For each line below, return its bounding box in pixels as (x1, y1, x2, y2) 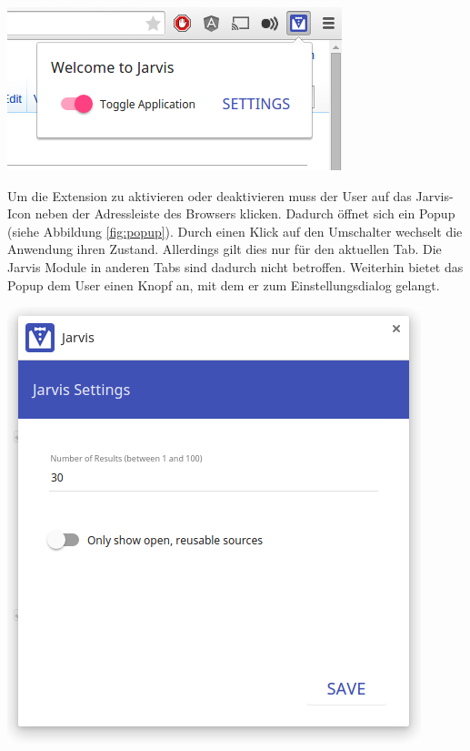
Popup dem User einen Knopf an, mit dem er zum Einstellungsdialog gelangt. (7, 275, 440, 294)
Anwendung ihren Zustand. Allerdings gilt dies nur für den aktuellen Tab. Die (7, 239, 442, 259)
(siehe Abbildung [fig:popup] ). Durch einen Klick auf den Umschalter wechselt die (7, 221, 463, 240)
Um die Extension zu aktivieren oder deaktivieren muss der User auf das (7, 186, 412, 205)
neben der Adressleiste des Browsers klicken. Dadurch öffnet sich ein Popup (35, 204, 455, 223)
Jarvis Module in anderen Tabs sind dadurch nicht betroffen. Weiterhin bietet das (7, 257, 464, 276)
